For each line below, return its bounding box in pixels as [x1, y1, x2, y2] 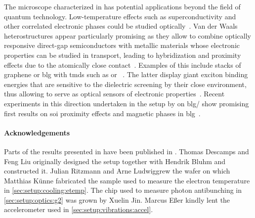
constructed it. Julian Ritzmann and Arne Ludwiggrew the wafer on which [4, 166, 230, 176]
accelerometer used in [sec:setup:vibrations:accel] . [4, 204, 153, 215]
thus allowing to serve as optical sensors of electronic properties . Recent [4, 88, 225, 99]
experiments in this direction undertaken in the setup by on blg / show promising [4, 98, 249, 108]
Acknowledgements [4, 127, 70, 137]
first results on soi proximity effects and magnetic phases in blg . [4, 108, 201, 118]
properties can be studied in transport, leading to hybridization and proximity [4, 49, 241, 60]
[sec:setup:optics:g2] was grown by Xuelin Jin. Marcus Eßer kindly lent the [4, 194, 230, 205]
